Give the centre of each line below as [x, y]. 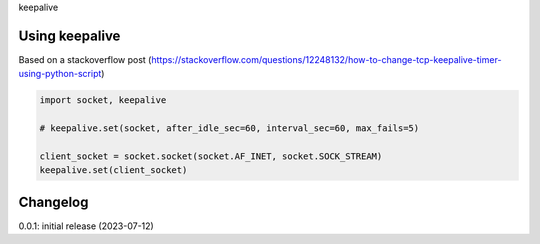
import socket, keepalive [103, 100]
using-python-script [60, 74]
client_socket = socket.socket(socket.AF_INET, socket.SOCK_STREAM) [211, 156]
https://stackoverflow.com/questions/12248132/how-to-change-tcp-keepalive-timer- [326, 59]
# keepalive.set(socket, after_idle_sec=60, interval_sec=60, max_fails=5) [229, 128]
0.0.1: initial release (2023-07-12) [86, 226]
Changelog [53, 201]
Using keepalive [69, 35]
